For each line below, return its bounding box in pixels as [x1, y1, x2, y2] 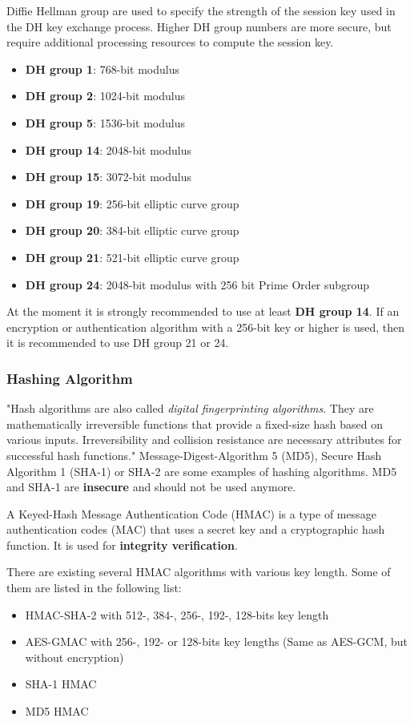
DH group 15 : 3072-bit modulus [25, 168, 192, 185]
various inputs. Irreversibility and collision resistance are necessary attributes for [6, 431, 402, 448]
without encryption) [25, 648, 124, 665]
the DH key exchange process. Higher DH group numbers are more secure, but [6, 18, 392, 34]
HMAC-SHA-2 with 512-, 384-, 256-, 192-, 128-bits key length [25, 606, 329, 623]
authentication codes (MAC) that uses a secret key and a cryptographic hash [6, 521, 385, 538]
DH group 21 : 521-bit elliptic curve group [25, 248, 239, 265]
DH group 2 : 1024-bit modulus [25, 87, 185, 104]
